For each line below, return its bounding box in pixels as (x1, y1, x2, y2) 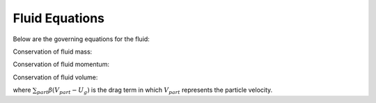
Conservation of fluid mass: (13, 47, 93, 56)
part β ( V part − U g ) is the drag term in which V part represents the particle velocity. (37, 86, 273, 95)
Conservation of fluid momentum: (13, 60, 109, 69)
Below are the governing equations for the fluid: (13, 35, 150, 43)
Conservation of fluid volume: (13, 73, 98, 81)
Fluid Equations (13, 10, 104, 26)
